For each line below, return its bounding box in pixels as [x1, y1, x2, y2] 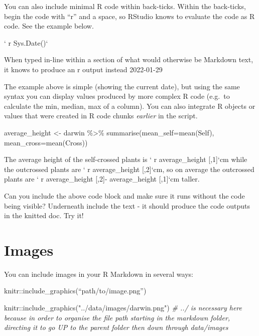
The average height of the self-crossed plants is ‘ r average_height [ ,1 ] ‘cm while [4, 154, 247, 164]
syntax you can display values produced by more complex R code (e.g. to [4, 91, 230, 101]
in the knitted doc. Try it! [4, 210, 84, 221]
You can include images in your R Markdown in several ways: [4, 268, 193, 279]
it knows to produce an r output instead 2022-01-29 [4, 64, 163, 74]
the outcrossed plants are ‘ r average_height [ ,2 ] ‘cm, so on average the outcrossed [4, 163, 254, 174]
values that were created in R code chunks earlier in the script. [4, 110, 198, 121]
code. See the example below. [4, 21, 94, 31]
